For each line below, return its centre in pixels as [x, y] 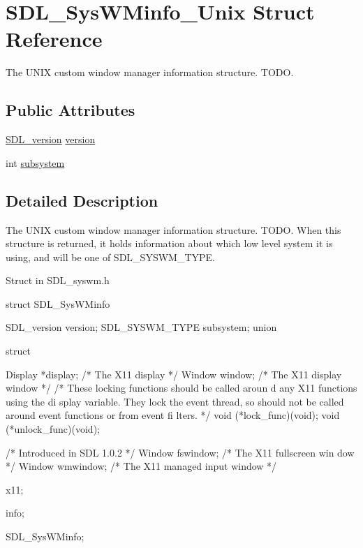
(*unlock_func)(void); [53, 429]
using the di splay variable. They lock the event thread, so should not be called [175, 401]
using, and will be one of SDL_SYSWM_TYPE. [110, 257]
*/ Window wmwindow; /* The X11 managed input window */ [141, 466]
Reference [54, 39]
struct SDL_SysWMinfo [58, 303]
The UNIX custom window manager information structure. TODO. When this [173, 229]
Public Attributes [71, 110]
